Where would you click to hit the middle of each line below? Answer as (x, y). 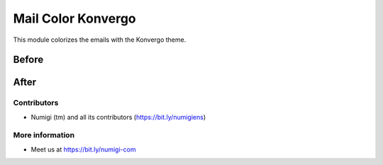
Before (28, 60)
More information (44, 135)
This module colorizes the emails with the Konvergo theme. (100, 40)
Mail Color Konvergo (74, 18)
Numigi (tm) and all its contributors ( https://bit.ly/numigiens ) (118, 117)
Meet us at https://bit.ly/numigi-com (83, 149)
